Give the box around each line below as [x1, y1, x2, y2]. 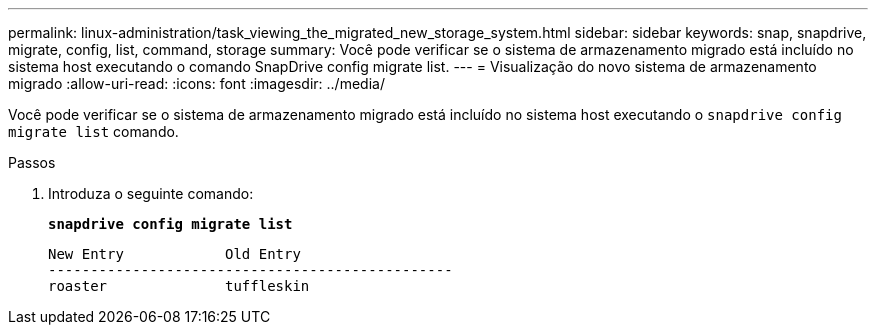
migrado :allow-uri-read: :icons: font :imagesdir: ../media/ [8, 75, 385, 92]
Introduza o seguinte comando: [48, 185, 254, 202]
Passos [8, 154, 56, 171]
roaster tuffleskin [48, 278, 310, 294]
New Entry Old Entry [48, 246, 301, 262]
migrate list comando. [8, 123, 179, 140]
